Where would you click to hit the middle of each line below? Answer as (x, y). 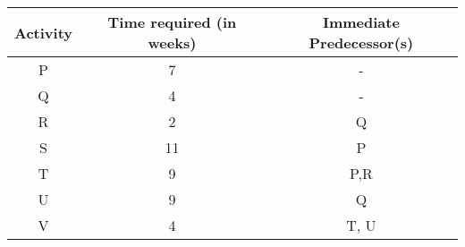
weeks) (172, 43)
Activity (43, 32)
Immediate (361, 22)
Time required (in (172, 22)
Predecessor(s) (361, 43)
